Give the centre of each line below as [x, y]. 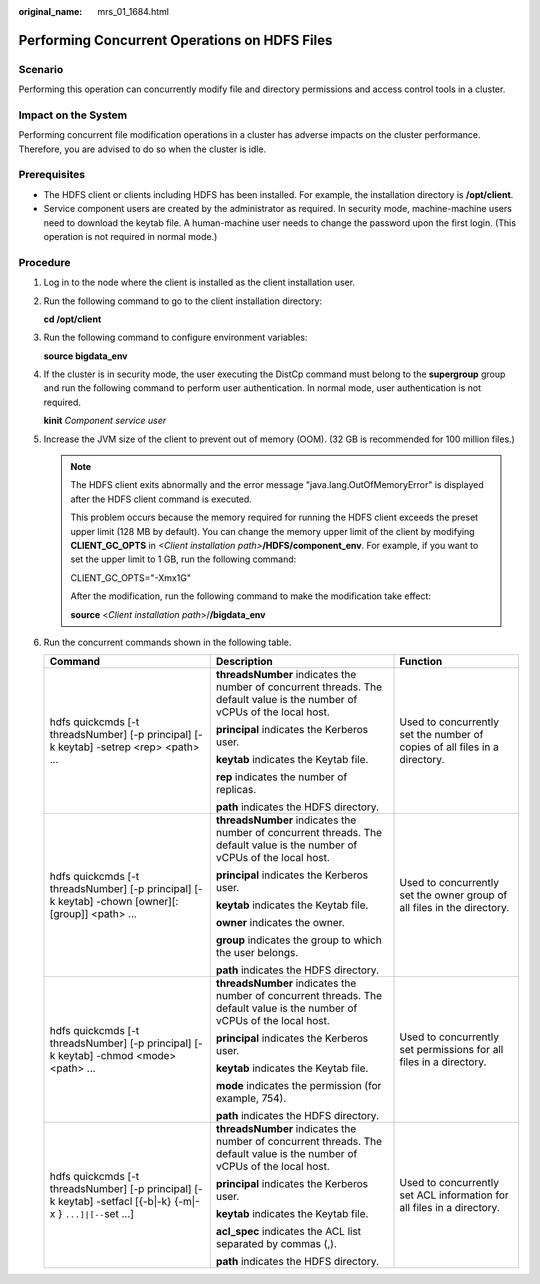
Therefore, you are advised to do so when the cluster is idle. [142, 149]
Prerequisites [51, 175]
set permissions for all [451, 1050]
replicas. [236, 790]
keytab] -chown [95, 902]
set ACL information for [454, 1195]
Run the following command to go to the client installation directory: [183, 301]
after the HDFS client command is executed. [161, 499]
